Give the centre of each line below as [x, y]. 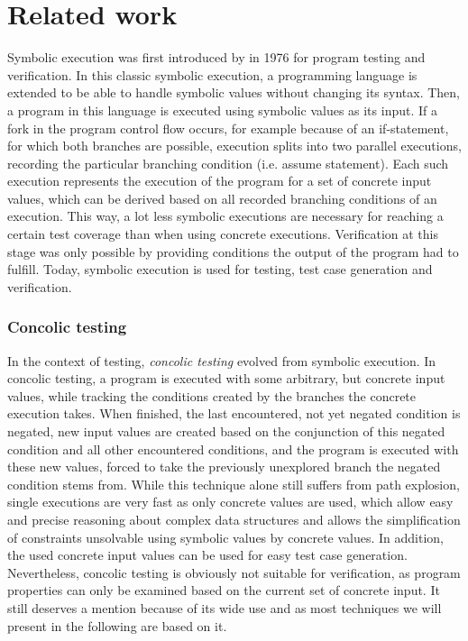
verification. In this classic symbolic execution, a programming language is [212, 74]
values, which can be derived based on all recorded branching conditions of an [222, 198]
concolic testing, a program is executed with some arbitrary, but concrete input [226, 378]
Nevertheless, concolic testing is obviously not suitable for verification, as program [234, 572]
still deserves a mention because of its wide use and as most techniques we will [225, 607]
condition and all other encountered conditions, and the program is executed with [233, 449]
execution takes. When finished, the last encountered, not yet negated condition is [234, 413]
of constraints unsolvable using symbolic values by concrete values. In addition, [226, 537]
